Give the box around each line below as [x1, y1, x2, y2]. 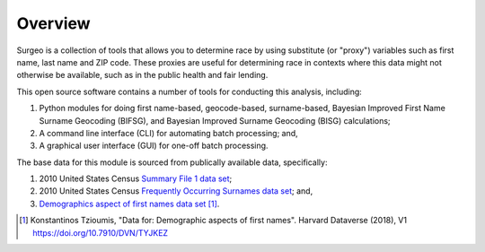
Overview [16, 13, 91, 33]
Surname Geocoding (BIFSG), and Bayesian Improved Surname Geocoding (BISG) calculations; [39, 115, 391, 126]
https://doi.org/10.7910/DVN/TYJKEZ [32, 227, 169, 238]
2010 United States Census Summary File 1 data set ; [39, 173, 233, 184]
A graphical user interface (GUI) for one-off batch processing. [39, 140, 269, 152]
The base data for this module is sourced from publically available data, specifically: [16, 157, 328, 168]
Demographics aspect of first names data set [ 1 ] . [39, 198, 220, 209]
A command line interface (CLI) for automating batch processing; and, [39, 127, 298, 138]
